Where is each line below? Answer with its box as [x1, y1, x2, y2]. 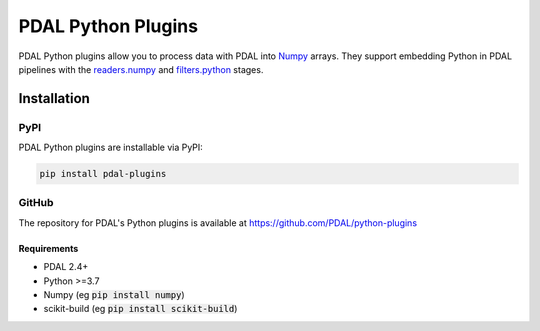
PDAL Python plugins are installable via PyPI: [18, 141, 204, 154]
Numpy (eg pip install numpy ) [43, 288, 185, 300]
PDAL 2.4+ [43, 261, 89, 273]
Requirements [18, 242, 79, 254]
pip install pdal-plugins [39, 168, 167, 180]
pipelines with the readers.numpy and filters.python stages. [18, 63, 264, 75]
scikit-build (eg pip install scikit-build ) [43, 303, 238, 315]
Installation [18, 90, 90, 107]
